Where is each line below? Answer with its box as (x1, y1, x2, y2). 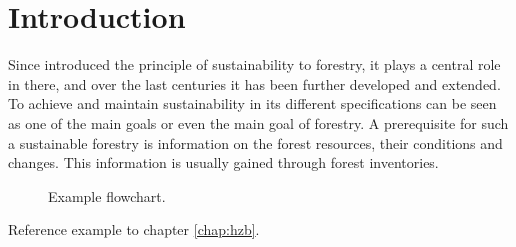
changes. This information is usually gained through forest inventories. (8, 152, 439, 173)
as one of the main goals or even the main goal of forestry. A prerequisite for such (8, 112, 509, 133)
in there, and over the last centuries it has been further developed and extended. (8, 73, 501, 94)
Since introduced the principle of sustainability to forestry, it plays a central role (8, 54, 501, 75)
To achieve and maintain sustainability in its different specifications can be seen (8, 93, 497, 114)
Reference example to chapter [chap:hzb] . (8, 219, 260, 240)
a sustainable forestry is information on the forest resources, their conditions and (8, 132, 503, 153)
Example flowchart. (48, 185, 166, 206)
